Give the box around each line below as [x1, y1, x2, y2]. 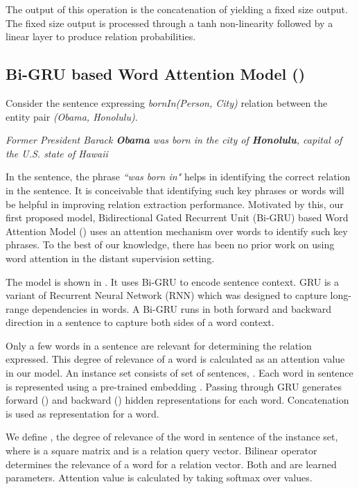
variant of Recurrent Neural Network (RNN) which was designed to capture [6, 288, 327, 302]
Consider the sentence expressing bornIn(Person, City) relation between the [6, 95, 328, 110]
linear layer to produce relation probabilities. [6, 29, 196, 44]
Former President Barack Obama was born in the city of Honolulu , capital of [6, 132, 342, 147]
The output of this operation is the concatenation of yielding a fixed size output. [6, 2, 348, 16]
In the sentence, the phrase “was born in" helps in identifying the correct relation [6, 169, 351, 184]
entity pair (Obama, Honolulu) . [6, 109, 138, 123]
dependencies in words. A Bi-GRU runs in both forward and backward [32, 301, 331, 316]
